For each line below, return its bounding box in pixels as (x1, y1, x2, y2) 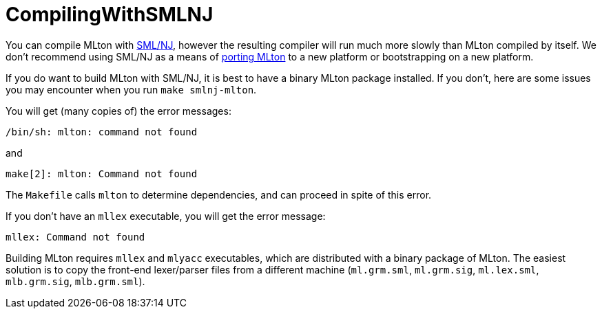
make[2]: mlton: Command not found (6, 168, 198, 179)
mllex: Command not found (6, 231, 145, 243)
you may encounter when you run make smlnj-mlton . (6, 83, 257, 96)
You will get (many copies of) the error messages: (6, 104, 231, 117)
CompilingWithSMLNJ (6, 3, 214, 26)
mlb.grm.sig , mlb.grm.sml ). (6, 275, 145, 287)
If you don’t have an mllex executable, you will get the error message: (6, 210, 326, 222)
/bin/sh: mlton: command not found (6, 126, 198, 137)
